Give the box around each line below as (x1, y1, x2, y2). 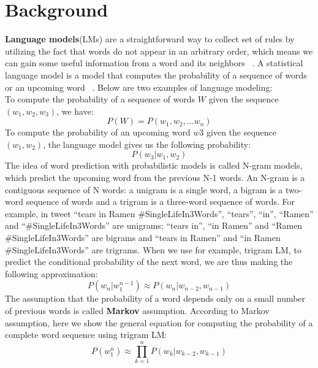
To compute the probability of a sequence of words (5, 93, 195, 105)
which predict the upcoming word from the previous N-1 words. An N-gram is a (5, 171, 305, 184)
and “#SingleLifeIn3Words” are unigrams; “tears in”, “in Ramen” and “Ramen (5, 219, 303, 232)
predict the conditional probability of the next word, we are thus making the (5, 255, 293, 268)
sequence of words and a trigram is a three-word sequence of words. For (26, 195, 295, 208)
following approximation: (5, 267, 98, 280)
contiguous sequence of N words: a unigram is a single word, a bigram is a (5, 183, 283, 196)
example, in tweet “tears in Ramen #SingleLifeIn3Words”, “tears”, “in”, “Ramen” (5, 207, 314, 220)
